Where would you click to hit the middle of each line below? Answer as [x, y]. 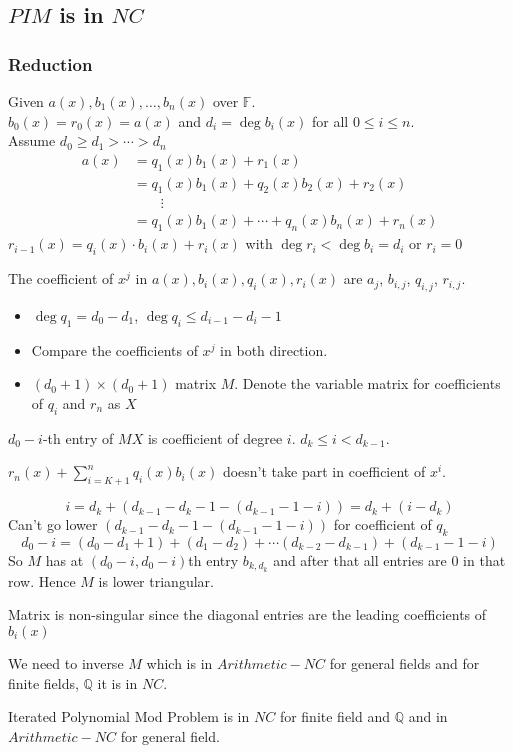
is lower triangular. [156, 580]
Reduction [50, 63]
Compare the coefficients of [114, 349]
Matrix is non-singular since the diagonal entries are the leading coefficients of [247, 614]
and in [428, 716]
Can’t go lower [53, 524]
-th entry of [78, 437]
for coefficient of [382, 524]
